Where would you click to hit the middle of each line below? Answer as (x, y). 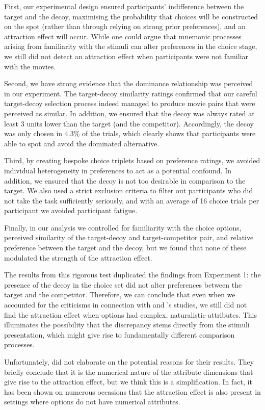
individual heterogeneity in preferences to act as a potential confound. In (118, 170)
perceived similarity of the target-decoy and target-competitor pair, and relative (129, 237)
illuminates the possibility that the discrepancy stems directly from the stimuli (127, 325)
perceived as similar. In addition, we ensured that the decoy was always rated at (129, 113)
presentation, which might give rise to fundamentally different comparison (120, 334)
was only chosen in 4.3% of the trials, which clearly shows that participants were (130, 133)
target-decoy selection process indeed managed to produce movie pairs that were (130, 103)
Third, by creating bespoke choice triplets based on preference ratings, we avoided (132, 160)
